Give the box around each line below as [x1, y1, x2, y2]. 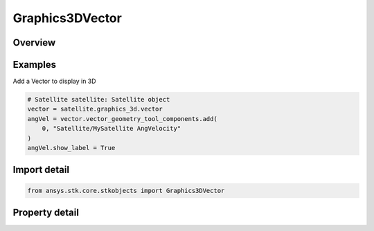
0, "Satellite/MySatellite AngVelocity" [42, 124, 181, 133]
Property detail [12, 207, 80, 219]
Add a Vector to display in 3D [12, 77, 96, 86]
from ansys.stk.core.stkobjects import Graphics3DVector [27, 187, 225, 194]
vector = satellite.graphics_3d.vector [27, 105, 163, 113]
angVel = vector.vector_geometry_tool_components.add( [27, 115, 217, 122]
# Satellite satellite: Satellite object [27, 95, 170, 104]
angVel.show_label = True [27, 144, 116, 152]
